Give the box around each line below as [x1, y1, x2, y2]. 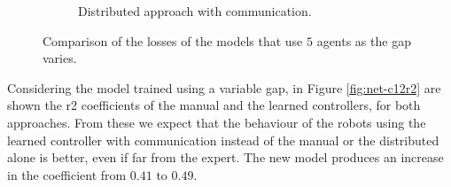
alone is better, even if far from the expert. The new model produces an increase [7, 148, 444, 167]
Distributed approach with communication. [78, 2, 312, 19]
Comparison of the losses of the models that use [43, 31, 303, 50]
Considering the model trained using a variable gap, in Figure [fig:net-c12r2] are [7, 78, 441, 97]
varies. [43, 49, 77, 67]
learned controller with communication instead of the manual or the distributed [7, 130, 439, 149]
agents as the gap [316, 31, 411, 50]
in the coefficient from [7, 165, 127, 183]
